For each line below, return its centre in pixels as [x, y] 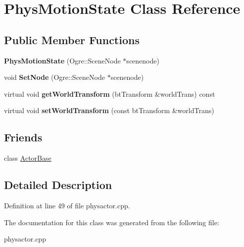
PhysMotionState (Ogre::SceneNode [62, 60]
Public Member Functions [72, 39]
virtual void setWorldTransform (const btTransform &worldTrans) [109, 110]
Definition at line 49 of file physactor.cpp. [67, 205]
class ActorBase [28, 158]
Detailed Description [58, 185]
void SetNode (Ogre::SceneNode [54, 77]
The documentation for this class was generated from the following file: [112, 222]
